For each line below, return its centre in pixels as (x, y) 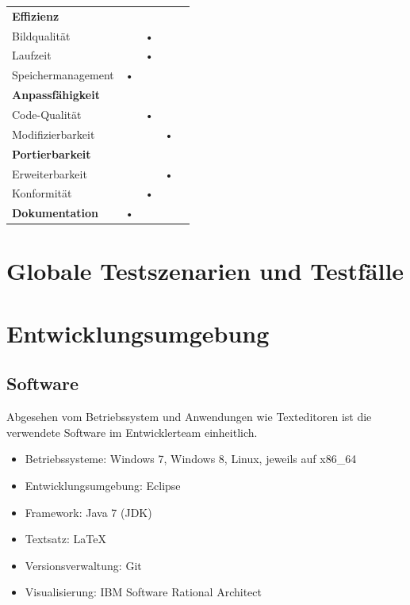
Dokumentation (55, 213)
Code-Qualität (47, 114)
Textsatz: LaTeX (65, 539)
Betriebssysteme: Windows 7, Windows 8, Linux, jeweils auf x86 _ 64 (191, 459)
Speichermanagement (63, 75)
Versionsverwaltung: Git (83, 565)
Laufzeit (32, 55)
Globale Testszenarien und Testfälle (205, 271)
